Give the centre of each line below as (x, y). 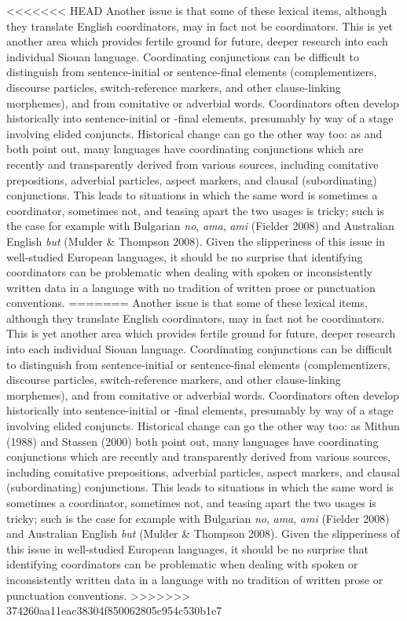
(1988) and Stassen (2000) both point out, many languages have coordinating (192, 441)
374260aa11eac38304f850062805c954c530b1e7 (114, 610)
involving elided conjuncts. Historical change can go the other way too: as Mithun (203, 426)
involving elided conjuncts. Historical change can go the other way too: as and (194, 133)
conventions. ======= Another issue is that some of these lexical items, (187, 303)
